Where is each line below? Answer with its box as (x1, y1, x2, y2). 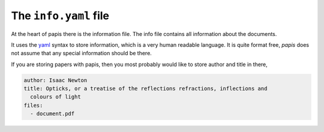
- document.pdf (30, 110, 75, 117)
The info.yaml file (11, 9, 110, 22)
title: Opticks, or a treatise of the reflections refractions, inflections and (23, 85, 268, 92)
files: (23, 102, 43, 109)
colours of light (30, 94, 81, 100)
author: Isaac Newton (23, 77, 88, 83)
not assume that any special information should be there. (11, 50, 152, 57)
